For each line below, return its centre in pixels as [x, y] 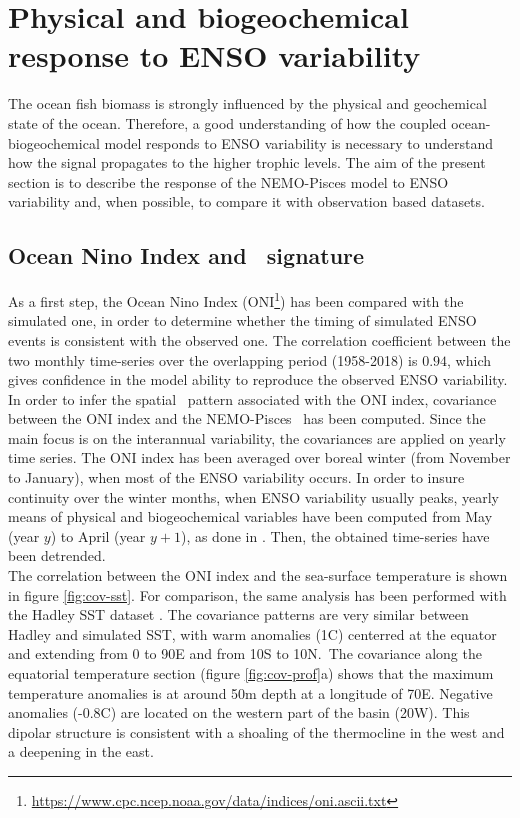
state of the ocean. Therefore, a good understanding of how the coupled [227, 122]
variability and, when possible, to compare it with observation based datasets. [246, 201]
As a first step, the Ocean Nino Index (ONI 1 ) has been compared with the [236, 299]
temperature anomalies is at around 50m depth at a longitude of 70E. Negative [250, 692]
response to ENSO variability [214, 55]
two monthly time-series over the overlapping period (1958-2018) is [213, 359]
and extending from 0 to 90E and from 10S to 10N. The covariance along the [245, 653]
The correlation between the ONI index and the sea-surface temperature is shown [258, 575]
